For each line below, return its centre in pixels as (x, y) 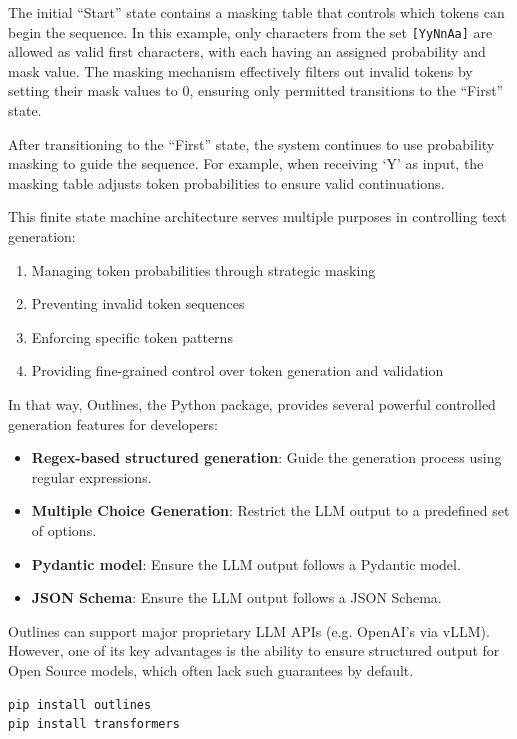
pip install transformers (94, 724)
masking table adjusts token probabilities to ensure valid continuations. (226, 182)
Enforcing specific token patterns (132, 336)
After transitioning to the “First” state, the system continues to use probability (251, 143)
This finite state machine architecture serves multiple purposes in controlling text (257, 216)
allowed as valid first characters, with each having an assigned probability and (247, 51)
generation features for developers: (113, 423)
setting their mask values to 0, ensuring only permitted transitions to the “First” (256, 90)
